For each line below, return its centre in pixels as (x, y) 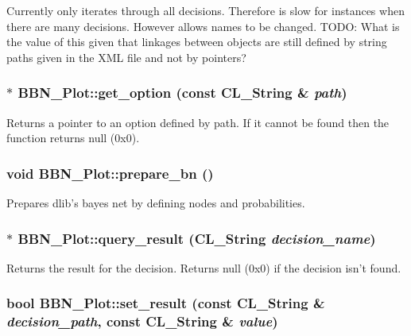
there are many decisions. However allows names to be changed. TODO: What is (203, 26)
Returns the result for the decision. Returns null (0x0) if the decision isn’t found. (204, 267)
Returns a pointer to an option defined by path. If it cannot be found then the (198, 122)
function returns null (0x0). (73, 138)
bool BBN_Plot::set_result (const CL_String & (166, 303)
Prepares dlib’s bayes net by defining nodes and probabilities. (156, 203)
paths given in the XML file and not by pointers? (126, 57)
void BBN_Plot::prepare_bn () (110, 173)
